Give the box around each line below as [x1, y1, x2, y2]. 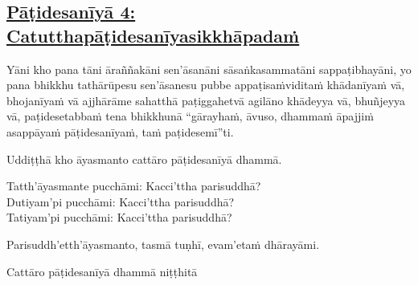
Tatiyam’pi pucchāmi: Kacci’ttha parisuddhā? [6, 209, 232, 226]
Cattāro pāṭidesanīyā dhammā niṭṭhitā [6, 263, 198, 279]
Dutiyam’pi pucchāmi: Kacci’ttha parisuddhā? [6, 193, 235, 210]
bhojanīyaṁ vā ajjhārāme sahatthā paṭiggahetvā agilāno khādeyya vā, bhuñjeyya [6, 92, 406, 108]
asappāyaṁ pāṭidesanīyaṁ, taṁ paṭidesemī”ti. [6, 123, 234, 140]
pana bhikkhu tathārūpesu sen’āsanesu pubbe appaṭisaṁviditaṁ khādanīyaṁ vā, [6, 76, 405, 93]
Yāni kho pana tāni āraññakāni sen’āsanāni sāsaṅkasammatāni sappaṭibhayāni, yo [6, 60, 412, 77]
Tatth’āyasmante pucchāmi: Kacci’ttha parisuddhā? [6, 177, 261, 194]
